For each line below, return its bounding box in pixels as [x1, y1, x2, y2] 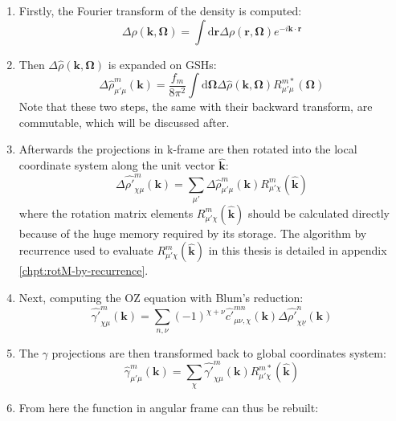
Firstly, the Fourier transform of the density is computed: [18, 2, 302, 18]
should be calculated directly [248, 204, 390, 221]
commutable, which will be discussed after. [18, 113, 230, 130]
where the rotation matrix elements [18, 204, 194, 221]
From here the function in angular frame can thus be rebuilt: [18, 399, 319, 416]
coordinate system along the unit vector [18, 157, 215, 174]
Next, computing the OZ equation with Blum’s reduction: [18, 289, 304, 306]
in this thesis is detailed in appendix [208, 242, 387, 259]
